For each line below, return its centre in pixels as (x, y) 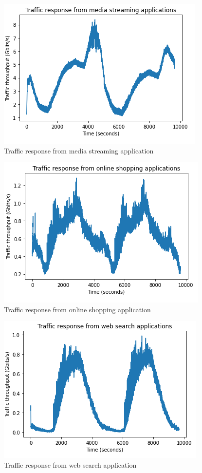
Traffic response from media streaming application (79, 150)
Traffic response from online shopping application (77, 309)
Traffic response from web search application (70, 464)
